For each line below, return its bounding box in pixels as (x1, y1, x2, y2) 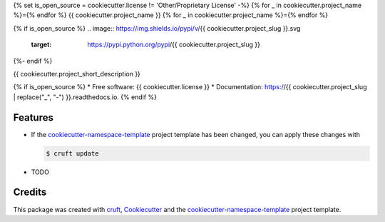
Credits (13, 186, 47, 198)
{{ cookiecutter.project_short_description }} (13, 69, 140, 78)
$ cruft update (46, 149, 99, 157)
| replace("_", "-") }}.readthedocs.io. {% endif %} (13, 93, 157, 101)
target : (31, 40, 52, 49)
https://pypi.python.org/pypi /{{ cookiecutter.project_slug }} (87, 40, 260, 49)
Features (13, 111, 53, 123)
